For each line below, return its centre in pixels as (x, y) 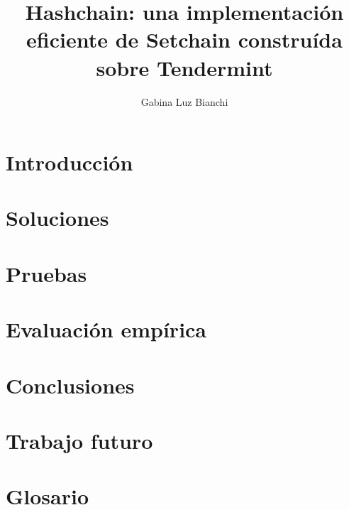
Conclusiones (70, 385)
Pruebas (46, 273)
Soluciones (57, 218)
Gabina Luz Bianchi (184, 101)
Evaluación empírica (106, 329)
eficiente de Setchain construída (184, 39)
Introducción (70, 162)
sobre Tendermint (184, 67)
